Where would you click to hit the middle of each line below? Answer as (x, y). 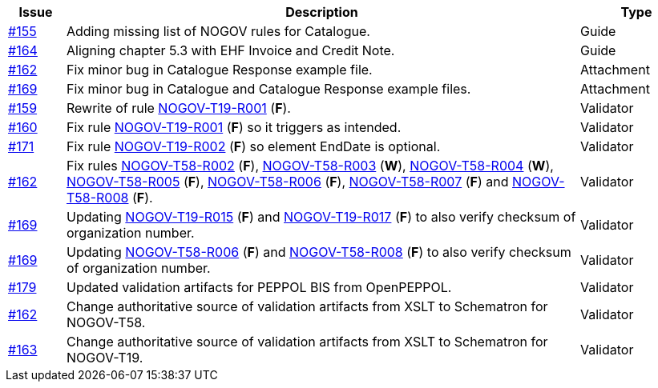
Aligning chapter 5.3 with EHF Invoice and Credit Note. (230, 50)
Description (322, 12)
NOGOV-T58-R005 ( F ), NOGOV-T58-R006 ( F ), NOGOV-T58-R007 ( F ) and (287, 182)
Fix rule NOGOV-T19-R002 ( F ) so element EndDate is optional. (253, 146)
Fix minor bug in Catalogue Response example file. (219, 70)
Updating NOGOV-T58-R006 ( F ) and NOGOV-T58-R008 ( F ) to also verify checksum (319, 252)
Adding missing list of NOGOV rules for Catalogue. (218, 31)
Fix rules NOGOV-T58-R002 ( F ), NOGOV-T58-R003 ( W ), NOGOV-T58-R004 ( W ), (310, 166)
